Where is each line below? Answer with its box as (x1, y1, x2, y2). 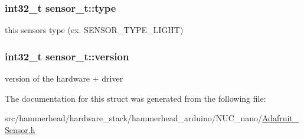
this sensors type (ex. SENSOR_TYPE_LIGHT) (5, 24, 184, 36)
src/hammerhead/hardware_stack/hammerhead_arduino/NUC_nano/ (5, 112, 262, 124)
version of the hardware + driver (5, 72, 123, 85)
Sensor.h (5, 123, 35, 135)
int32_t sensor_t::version (5, 49, 129, 63)
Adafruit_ (261, 112, 299, 124)
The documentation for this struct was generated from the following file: (5, 92, 266, 104)
